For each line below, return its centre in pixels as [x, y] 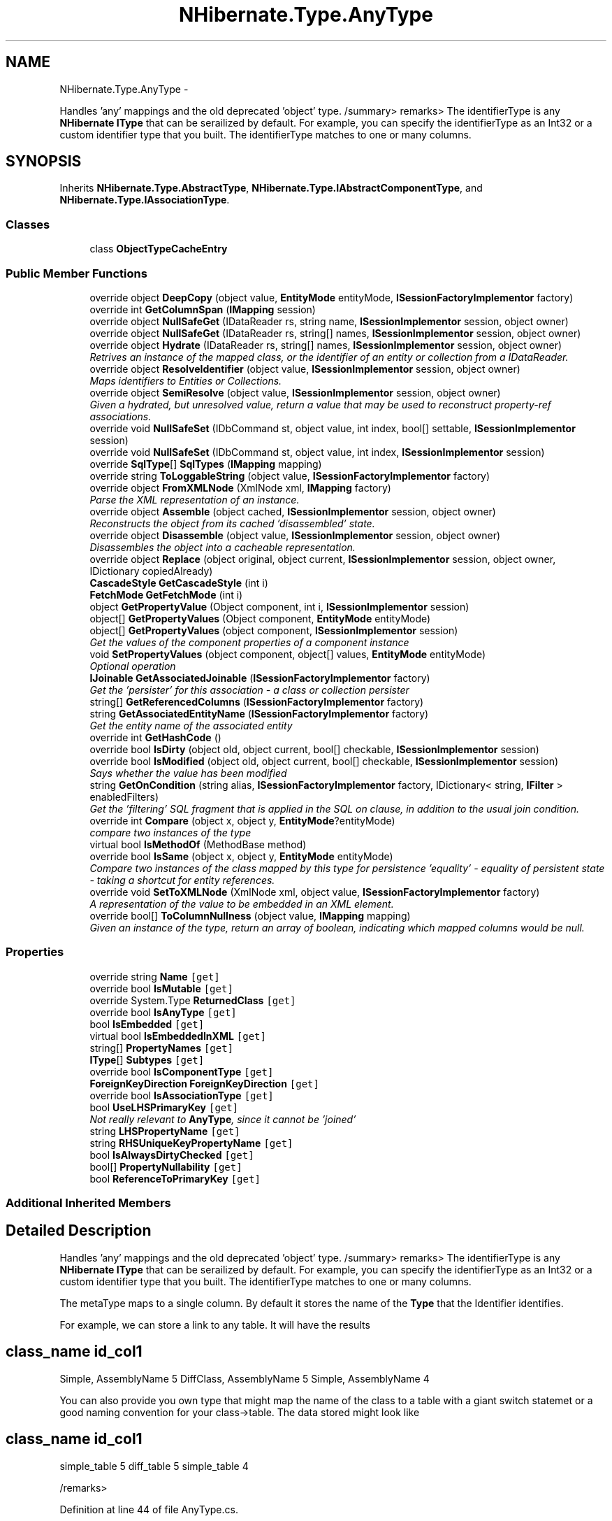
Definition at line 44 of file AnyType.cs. [149, 1509]
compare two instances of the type [170, 832]
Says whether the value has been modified [188, 773]
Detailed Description [79, 1231]
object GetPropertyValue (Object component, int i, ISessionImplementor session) [279, 606]
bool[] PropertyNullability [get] [166, 1166]
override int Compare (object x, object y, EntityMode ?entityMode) [242, 820]
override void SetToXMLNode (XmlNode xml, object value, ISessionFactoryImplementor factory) [315, 892]
